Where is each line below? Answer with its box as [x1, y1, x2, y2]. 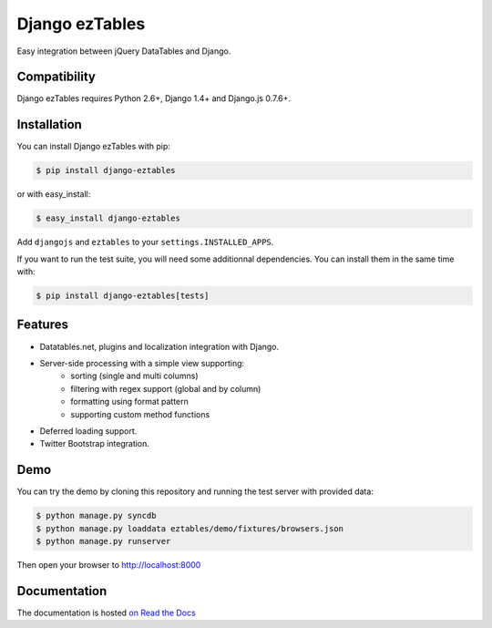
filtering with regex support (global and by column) [70, 383, 261, 394]
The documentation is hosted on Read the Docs [16, 607, 196, 618]
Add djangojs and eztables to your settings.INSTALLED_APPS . [16, 237, 274, 248]
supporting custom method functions [70, 408, 210, 419]
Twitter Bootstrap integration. [39, 438, 150, 449]
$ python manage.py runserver [36, 536, 171, 546]
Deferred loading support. [39, 425, 138, 437]
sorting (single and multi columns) [70, 370, 200, 382]
